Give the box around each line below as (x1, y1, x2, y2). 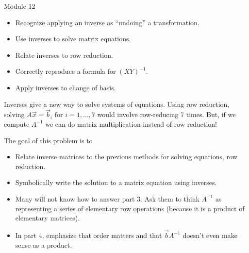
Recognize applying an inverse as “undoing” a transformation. (15, 17, 199, 27)
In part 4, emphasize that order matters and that (15, 230, 162, 240)
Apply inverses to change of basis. (15, 82, 116, 92)
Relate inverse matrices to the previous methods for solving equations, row (15, 152, 237, 162)
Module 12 (4, 1, 35, 11)
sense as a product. (15, 239, 72, 250)
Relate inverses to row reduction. (15, 50, 113, 60)
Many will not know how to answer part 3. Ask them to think (15, 193, 199, 203)
